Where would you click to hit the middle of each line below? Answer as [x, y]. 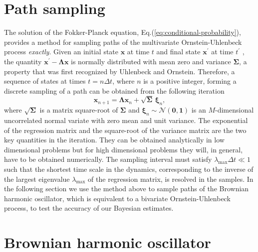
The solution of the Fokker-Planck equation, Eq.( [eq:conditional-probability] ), [123, 32]
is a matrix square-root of [79, 110]
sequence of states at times [45, 81]
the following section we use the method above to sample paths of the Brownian [127, 189]
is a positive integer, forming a [190, 81]
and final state [178, 52]
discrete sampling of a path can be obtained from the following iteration [114, 90]
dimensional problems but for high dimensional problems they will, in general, [124, 149]
